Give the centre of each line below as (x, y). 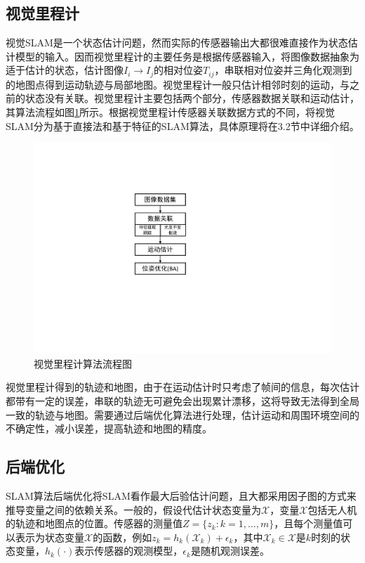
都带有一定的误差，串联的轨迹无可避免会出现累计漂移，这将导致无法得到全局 (182, 401)
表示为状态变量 (49, 537)
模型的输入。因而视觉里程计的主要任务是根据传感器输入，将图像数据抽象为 (187, 56)
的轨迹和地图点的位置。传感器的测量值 (94, 523)
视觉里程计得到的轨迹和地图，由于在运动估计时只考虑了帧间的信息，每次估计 (182, 387)
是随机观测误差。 (230, 551)
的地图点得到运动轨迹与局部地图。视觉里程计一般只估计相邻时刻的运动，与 (178, 84)
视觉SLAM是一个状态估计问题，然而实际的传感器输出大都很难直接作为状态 (177, 43)
